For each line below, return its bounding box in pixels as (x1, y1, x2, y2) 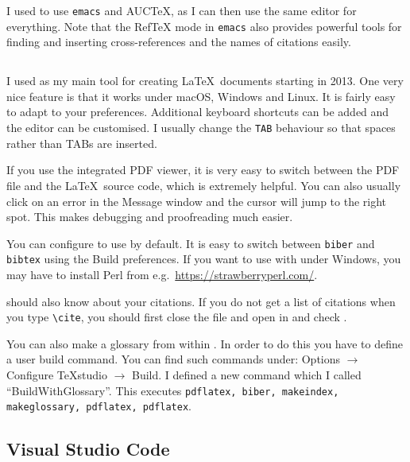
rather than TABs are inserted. (6, 134, 157, 151)
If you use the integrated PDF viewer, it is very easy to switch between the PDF (6, 161, 400, 178)
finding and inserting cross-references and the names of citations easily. (6, 33, 351, 50)
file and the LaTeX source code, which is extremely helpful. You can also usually (6, 177, 401, 193)
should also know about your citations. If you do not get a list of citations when (6, 293, 396, 309)
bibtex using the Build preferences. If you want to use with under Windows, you (6, 250, 401, 267)
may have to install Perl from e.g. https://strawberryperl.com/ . (6, 266, 318, 283)
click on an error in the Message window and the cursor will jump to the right (6, 192, 387, 209)
